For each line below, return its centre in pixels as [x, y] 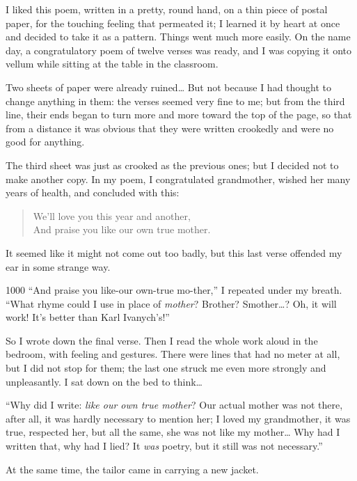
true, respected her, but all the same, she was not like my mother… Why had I [173, 432]
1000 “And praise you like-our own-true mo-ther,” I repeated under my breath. [174, 290]
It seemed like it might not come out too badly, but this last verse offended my [174, 252]
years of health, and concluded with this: [93, 192]
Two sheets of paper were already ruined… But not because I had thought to [169, 87]
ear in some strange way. [58, 266]
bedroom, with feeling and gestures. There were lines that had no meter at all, [173, 354]
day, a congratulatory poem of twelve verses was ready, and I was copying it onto [179, 50]
